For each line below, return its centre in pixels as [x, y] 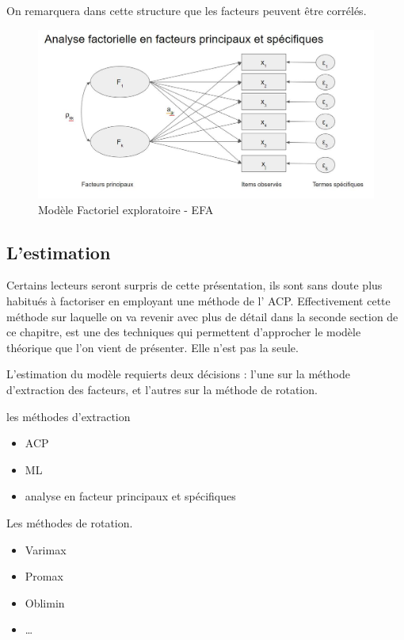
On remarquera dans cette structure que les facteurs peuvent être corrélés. [187, 10]
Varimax [46, 549]
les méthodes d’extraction [69, 416]
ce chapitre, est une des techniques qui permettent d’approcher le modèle [184, 332]
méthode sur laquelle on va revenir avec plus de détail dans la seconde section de [202, 316]
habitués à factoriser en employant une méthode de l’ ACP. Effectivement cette [198, 300]
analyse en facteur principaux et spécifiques [130, 496]
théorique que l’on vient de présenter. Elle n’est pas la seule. [152, 347]
